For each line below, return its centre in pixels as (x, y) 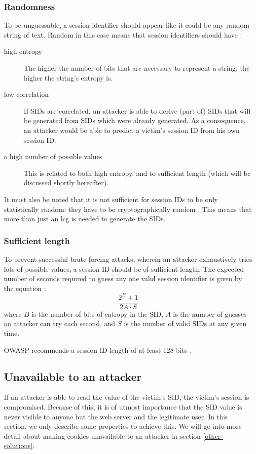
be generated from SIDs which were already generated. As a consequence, (135, 120)
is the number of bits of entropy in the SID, (97, 313)
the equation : (25, 288)
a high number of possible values (53, 156)
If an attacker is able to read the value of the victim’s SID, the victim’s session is (127, 397)
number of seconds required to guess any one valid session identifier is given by (123, 278)
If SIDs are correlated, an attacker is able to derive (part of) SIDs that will (137, 110)
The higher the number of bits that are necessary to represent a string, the (137, 68)
